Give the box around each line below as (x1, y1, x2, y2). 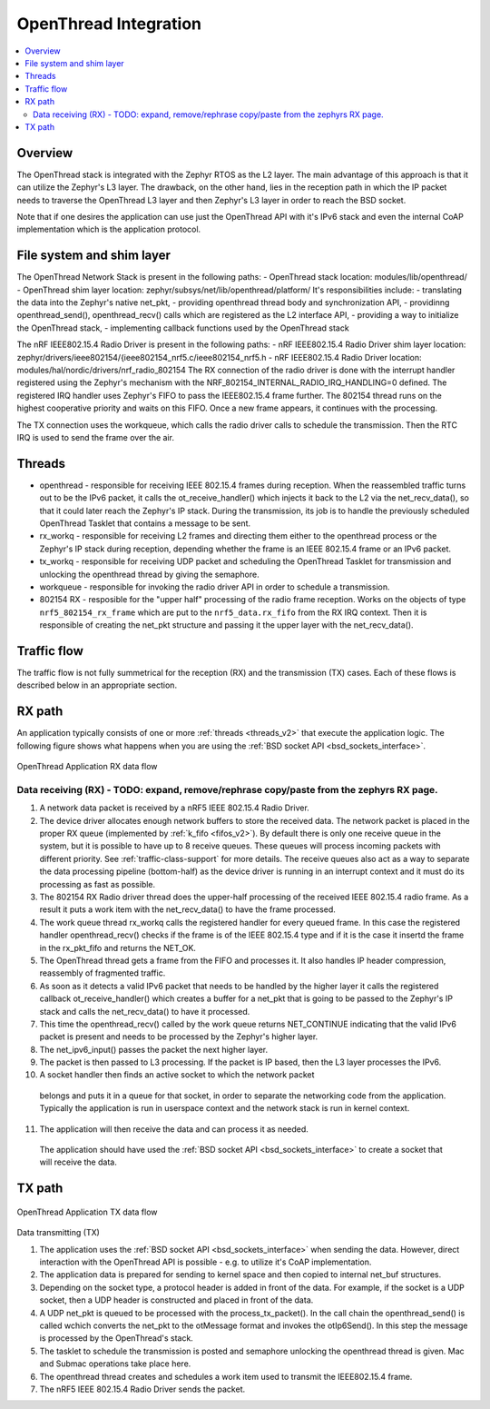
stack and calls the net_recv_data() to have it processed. (39, 1006, 250, 1017)
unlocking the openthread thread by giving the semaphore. (39, 569, 260, 580)
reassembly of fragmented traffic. (39, 967, 166, 978)
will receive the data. (39, 1156, 117, 1167)
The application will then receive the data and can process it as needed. (39, 1123, 309, 1135)
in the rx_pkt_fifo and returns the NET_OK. (39, 942, 197, 953)
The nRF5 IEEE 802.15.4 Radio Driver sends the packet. (39, 1384, 245, 1394)
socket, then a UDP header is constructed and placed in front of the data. (39, 1295, 314, 1305)
